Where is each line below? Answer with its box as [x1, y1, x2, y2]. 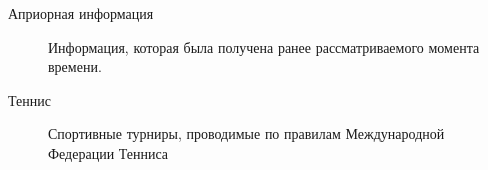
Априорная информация [8, 3, 154, 23]
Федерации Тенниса [48, 142, 169, 163]
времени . [48, 56, 102, 77]
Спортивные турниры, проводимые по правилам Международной [48, 123, 445, 144]
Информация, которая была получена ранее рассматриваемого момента [48, 36, 480, 57]
